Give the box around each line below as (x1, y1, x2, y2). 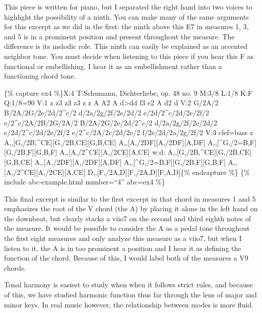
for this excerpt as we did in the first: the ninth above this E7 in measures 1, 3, (4, 21, 249, 32)
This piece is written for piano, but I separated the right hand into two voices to (4, 2, 252, 12)
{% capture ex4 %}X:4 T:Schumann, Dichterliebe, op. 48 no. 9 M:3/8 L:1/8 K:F (4, 87, 252, 98)
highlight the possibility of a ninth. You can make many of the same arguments (4, 11, 249, 22)
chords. (4, 262, 26, 273)
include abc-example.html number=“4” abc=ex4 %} (4, 176, 165, 187)
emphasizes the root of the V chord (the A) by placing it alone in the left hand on (4, 203, 258, 214)
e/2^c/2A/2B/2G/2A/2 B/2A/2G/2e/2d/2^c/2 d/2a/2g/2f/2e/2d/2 (4, 117, 217, 128)
